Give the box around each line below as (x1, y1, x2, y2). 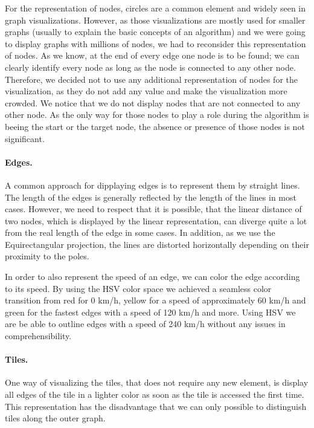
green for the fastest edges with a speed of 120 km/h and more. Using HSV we (5, 305, 296, 318)
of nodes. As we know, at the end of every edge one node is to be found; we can (5, 49, 300, 62)
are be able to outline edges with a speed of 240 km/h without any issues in (5, 317, 286, 330)
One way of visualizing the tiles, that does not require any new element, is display (5, 376, 309, 389)
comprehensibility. (5, 329, 72, 342)
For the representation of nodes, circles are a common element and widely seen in (5, 2, 306, 14)
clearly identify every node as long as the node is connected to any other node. (5, 60, 296, 73)
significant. (5, 132, 45, 144)
